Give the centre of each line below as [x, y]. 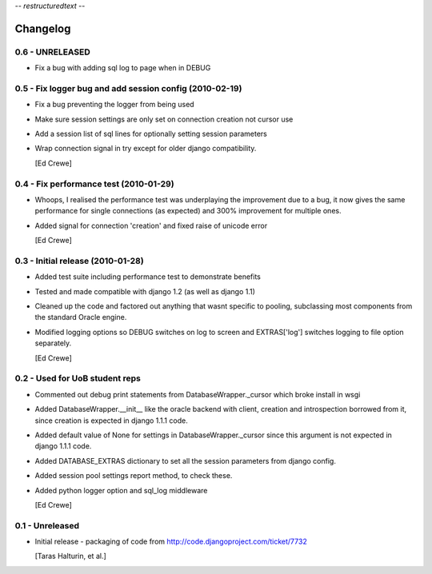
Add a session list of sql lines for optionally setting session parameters [151, 134]
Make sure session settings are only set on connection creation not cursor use [164, 119]
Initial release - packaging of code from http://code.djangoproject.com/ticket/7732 [171, 542]
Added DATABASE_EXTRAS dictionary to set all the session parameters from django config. [185, 460]
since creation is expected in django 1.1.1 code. [111, 421]
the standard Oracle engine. [81, 317]
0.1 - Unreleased [47, 525]
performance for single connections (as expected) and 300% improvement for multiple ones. [188, 211]
